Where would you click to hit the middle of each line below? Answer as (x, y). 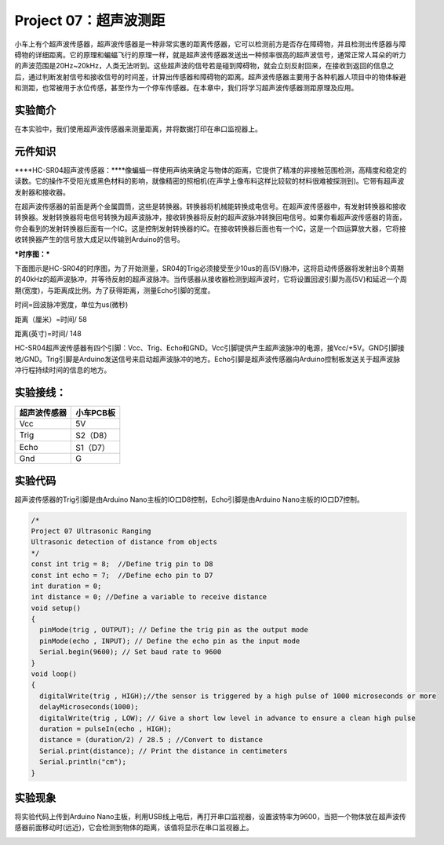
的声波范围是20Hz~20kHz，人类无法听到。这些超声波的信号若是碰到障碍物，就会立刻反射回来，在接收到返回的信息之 (204, 66)
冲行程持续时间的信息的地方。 (63, 370)
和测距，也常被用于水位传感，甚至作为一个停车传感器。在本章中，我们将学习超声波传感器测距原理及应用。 (186, 88)
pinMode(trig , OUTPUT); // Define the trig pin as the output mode (174, 630)
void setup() (56, 608)
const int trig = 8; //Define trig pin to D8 (122, 564)
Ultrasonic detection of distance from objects (124, 542)
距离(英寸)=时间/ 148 (48, 333)
